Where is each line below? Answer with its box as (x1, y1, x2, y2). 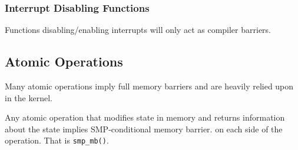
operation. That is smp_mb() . (5, 134, 109, 146)
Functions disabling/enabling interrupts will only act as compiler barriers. (5, 24, 271, 36)
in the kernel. (5, 91, 52, 104)
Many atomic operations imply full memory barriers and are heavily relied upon (5, 80, 294, 92)
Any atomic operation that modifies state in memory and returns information (5, 111, 285, 124)
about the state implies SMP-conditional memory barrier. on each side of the (5, 122, 283, 135)
